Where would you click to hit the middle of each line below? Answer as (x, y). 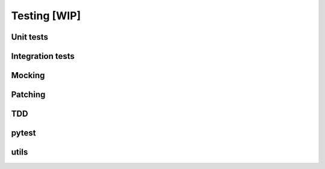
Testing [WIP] (46, 16)
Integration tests (43, 56)
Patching (28, 95)
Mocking (28, 75)
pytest (23, 133)
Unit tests (29, 37)
